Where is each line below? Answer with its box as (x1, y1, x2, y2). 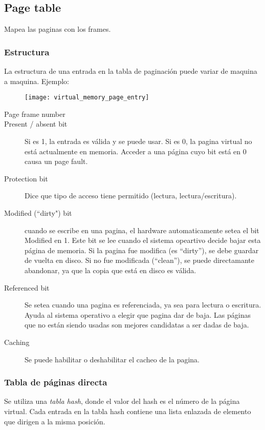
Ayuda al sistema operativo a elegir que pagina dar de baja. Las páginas (25, 309, 251, 320)
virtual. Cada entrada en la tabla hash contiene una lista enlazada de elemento (4, 405, 251, 416)
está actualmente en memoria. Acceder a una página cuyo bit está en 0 (25, 146, 247, 156)
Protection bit (4, 173, 48, 183)
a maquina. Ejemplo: (4, 75, 69, 86)
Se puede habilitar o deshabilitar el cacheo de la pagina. (25, 354, 200, 364)
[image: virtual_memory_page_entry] (25, 94, 149, 101)
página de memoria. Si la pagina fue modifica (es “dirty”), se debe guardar (25, 244, 259, 255)
